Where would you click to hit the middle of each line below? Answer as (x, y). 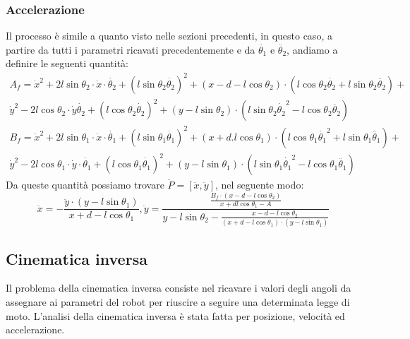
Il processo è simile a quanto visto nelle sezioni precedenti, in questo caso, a (169, 36)
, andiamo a (312, 49)
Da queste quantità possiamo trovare (85, 185)
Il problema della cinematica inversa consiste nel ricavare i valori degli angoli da (179, 288)
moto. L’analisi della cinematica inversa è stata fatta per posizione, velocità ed (175, 315)
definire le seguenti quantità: (67, 63)
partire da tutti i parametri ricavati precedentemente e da (131, 49)
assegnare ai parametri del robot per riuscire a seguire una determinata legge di (178, 301)
